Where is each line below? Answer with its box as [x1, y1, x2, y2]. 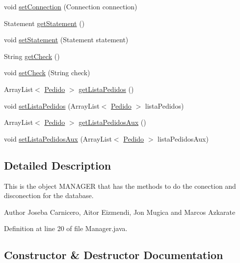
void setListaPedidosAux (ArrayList [4, 133, 112, 144]
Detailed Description [4, 157, 111, 173]
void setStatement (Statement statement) [4, 34, 129, 45]
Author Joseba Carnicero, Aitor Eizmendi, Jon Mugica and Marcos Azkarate [4, 206, 236, 217]
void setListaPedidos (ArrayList [4, 100, 100, 111]
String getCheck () [4, 51, 60, 61]
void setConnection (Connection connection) [4, 1, 137, 11]
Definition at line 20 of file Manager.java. [4, 223, 128, 234]
